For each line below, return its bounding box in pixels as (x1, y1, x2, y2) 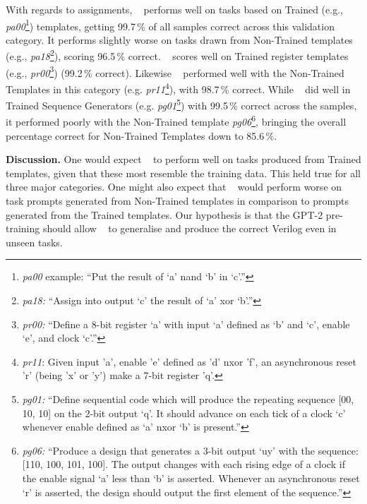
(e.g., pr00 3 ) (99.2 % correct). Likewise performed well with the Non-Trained (6, 63, 344, 80)
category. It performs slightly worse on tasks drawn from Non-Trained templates (6, 32, 353, 47)
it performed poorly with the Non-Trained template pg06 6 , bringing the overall (6, 112, 347, 129)
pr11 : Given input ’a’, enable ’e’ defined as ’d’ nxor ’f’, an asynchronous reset (22, 354, 357, 368)
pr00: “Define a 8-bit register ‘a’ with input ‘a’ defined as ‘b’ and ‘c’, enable (22, 316, 350, 331)
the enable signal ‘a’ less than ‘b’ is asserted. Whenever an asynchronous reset (22, 470, 360, 485)
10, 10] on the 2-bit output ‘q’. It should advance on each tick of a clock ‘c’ (22, 405, 346, 420)
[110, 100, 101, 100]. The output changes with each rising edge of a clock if (22, 457, 345, 472)
